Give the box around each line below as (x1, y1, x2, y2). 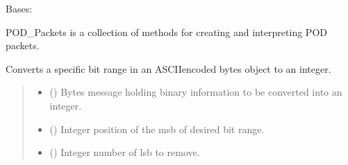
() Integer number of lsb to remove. (49, 145, 200, 159)
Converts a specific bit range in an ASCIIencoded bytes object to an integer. (6, 61, 331, 76)
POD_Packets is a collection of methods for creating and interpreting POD (6, 24, 327, 39)
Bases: (6, 1, 33, 15)
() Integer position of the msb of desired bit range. (49, 121, 265, 136)
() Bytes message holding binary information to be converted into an (49, 85, 342, 99)
